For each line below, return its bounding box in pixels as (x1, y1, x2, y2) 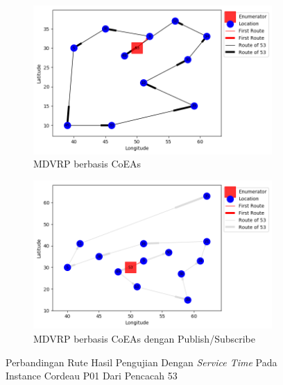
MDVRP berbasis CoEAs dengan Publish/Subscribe (33, 331, 255, 346)
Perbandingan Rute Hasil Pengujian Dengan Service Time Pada (6, 354, 277, 369)
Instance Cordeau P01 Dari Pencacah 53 (6, 368, 178, 383)
